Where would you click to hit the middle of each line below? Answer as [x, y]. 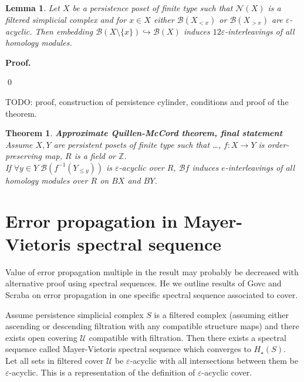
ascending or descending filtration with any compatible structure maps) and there [152, 326]
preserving [23, 156]
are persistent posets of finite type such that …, [137, 144]
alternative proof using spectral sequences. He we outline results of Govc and [143, 283]
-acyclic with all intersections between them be [214, 360]
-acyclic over [141, 167]
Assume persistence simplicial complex [75, 314]
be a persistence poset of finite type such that [153, 8]
